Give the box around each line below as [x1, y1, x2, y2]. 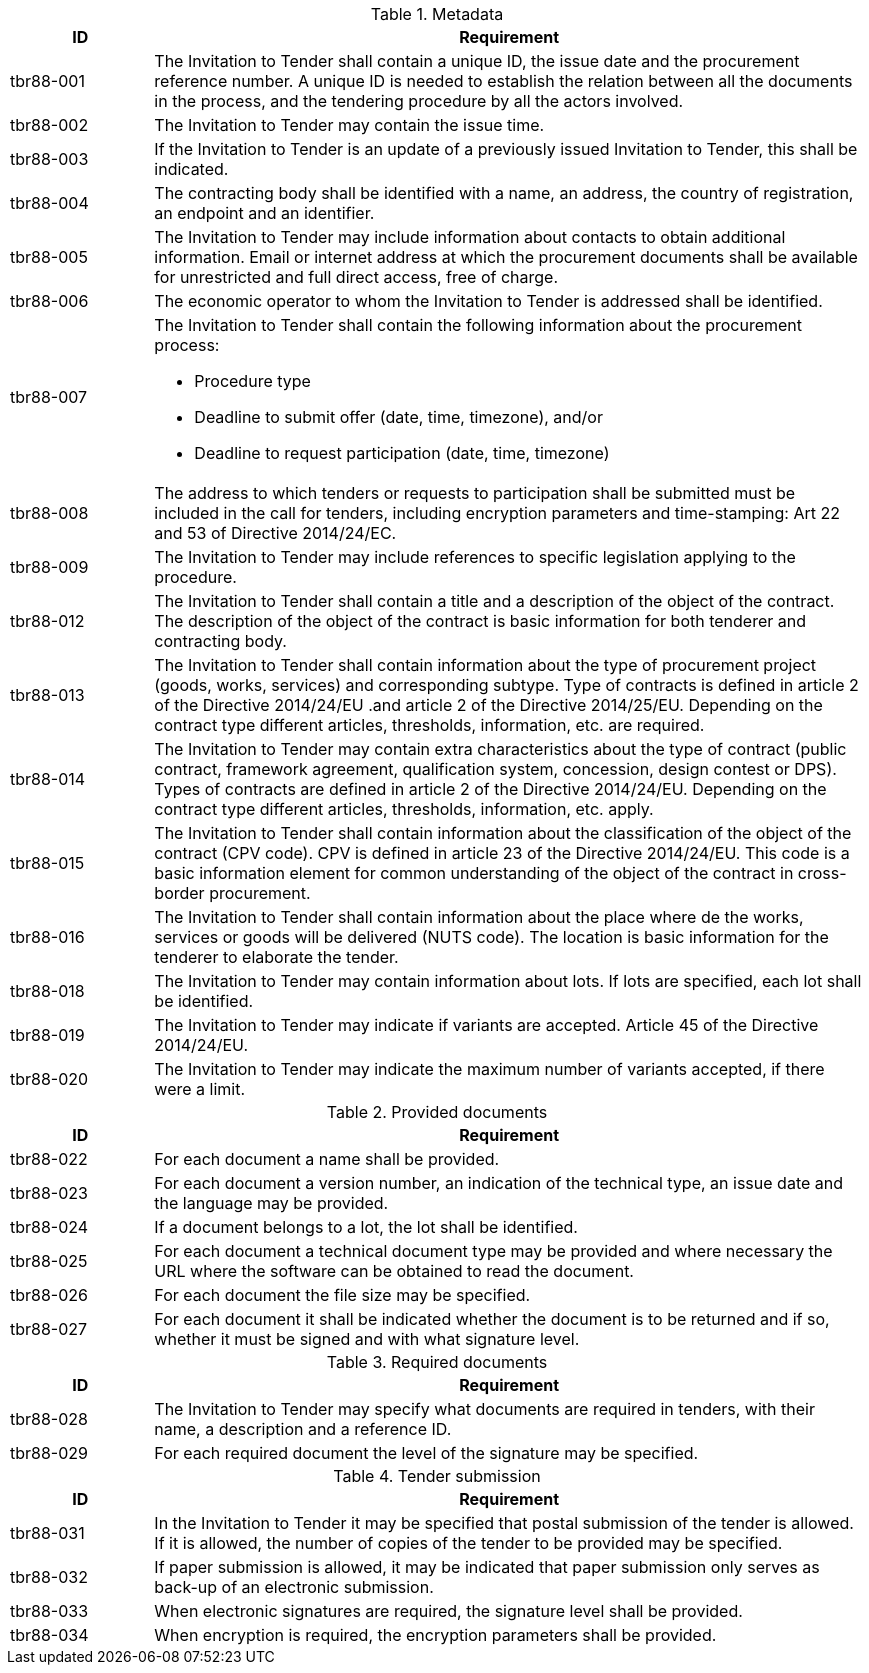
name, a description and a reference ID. [154, 1419, 452, 1439]
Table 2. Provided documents [326, 1102, 548, 1122]
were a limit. [154, 1079, 246, 1099]
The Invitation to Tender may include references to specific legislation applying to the [154, 547, 796, 567]
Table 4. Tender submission [333, 1466, 541, 1486]
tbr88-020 [10, 1069, 89, 1089]
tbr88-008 [10, 503, 89, 523]
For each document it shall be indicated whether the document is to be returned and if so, [154, 1309, 830, 1329]
